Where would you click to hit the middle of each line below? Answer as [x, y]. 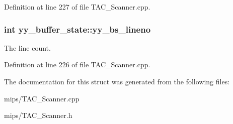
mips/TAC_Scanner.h [38, 115]
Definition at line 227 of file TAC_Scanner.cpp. [77, 7]
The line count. [27, 47]
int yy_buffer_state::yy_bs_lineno [77, 29]
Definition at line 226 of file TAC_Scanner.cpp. [77, 65]
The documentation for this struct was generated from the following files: [117, 81]
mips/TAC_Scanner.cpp [42, 98]
